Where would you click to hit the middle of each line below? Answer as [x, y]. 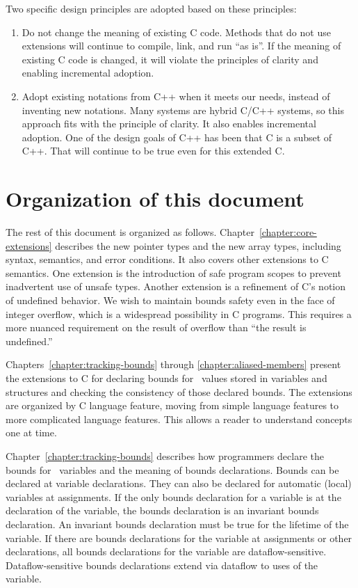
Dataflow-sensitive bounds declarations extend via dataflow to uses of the [162, 565]
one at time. [31, 432]
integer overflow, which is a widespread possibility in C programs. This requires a [179, 313]
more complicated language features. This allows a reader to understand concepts [179, 419]
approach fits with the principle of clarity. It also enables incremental [169, 124]
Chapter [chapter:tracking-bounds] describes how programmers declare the [165, 455]
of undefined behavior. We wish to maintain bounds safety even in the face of [170, 300]
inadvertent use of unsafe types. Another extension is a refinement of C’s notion [176, 286]
